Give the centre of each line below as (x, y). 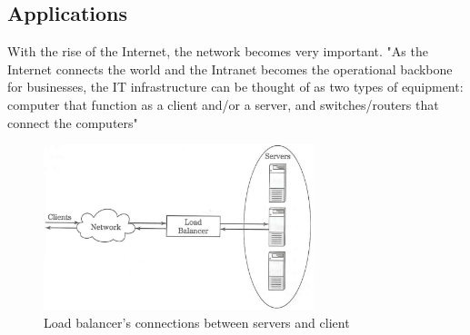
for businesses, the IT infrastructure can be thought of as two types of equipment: (235, 87)
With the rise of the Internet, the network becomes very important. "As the (218, 51)
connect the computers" (73, 122)
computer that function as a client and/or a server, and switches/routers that (223, 104)
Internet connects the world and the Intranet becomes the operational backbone (230, 69)
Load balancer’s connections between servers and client (197, 322)
